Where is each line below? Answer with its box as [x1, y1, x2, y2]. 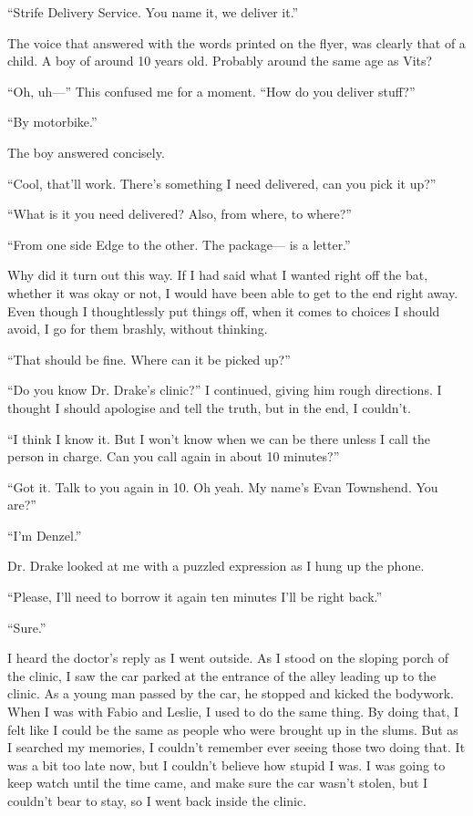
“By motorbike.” [7, 112, 98, 131]
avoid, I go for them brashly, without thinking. [7, 319, 268, 338]
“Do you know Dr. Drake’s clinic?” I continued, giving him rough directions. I [7, 380, 442, 399]
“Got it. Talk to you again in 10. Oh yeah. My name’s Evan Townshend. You [7, 477, 438, 496]
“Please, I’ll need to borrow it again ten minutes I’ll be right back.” [7, 587, 383, 606]
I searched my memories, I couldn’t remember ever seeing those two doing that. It [7, 738, 466, 757]
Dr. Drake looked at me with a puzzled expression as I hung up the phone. [7, 556, 425, 575]
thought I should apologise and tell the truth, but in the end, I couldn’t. [7, 398, 411, 417]
